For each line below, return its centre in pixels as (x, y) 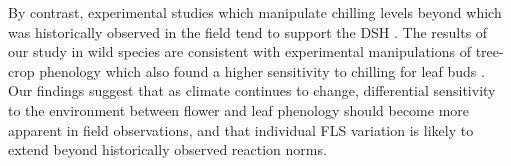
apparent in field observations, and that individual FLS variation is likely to (241, 129)
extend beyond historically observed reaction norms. (167, 149)
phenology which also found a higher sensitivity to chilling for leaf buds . (262, 70)
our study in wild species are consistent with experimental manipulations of (239, 51)
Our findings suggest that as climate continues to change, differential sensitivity (252, 90)
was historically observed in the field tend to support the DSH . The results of (248, 31)
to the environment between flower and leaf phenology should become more (239, 109)
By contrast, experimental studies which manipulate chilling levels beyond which (255, 12)
